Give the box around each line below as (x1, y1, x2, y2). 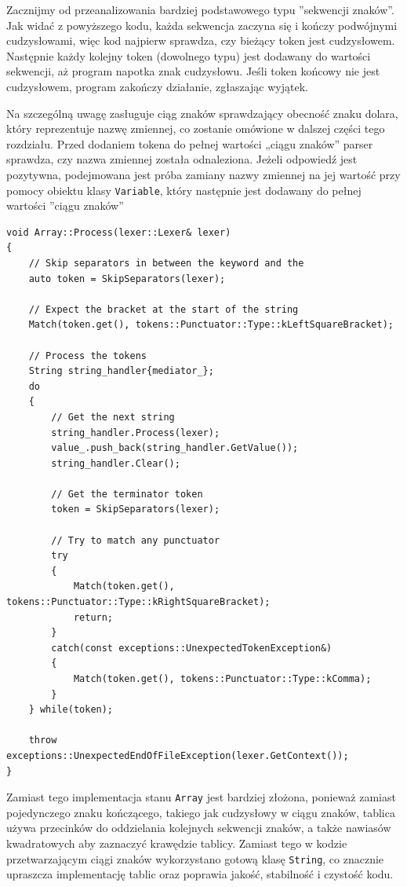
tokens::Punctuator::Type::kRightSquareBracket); (6, 596, 271, 608)
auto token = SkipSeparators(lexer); (28, 273, 226, 284)
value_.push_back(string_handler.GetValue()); (51, 442, 299, 454)
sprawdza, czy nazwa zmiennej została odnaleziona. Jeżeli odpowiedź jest (6, 151, 358, 167)
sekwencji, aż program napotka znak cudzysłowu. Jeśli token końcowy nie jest (6, 63, 380, 79)
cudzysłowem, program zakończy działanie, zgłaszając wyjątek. (6, 78, 308, 94)
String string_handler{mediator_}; (28, 365, 214, 377)
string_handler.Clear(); (51, 457, 180, 469)
